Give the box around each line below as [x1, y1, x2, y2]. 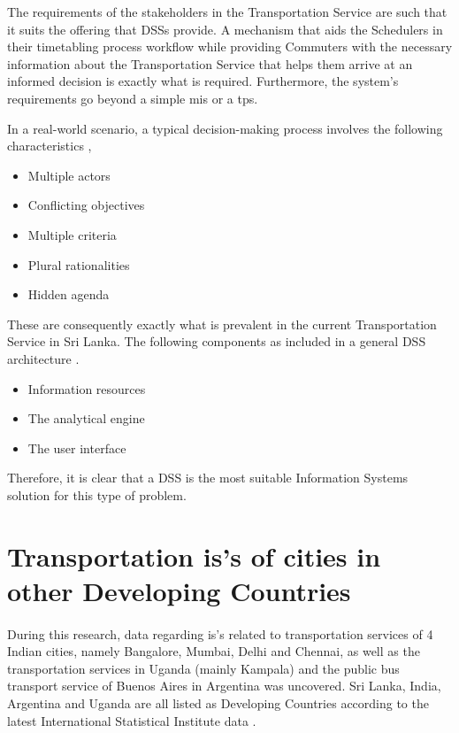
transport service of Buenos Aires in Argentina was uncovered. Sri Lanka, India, [7, 676, 441, 695]
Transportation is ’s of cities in [7, 537, 381, 574]
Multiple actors [27, 166, 111, 184]
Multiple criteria [27, 225, 117, 243]
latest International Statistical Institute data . [7, 711, 256, 729]
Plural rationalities [27, 255, 130, 274]
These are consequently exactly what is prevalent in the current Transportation [7, 314, 437, 333]
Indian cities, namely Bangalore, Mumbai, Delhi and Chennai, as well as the [7, 642, 420, 660]
